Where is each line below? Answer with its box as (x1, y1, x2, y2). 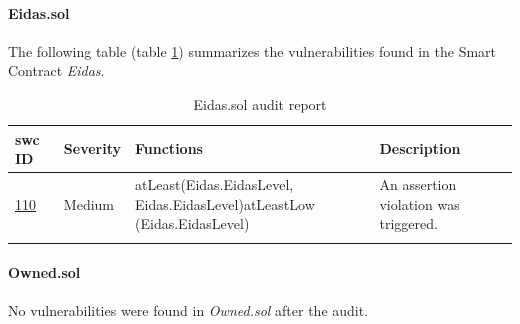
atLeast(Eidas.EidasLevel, (135, 174, 294, 195)
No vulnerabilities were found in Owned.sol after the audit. (8, 300, 369, 321)
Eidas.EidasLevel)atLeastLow (135, 193, 315, 214)
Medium (63, 193, 115, 214)
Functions (135, 138, 203, 159)
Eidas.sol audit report (193, 93, 327, 114)
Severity (63, 138, 122, 159)
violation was (379, 193, 460, 214)
